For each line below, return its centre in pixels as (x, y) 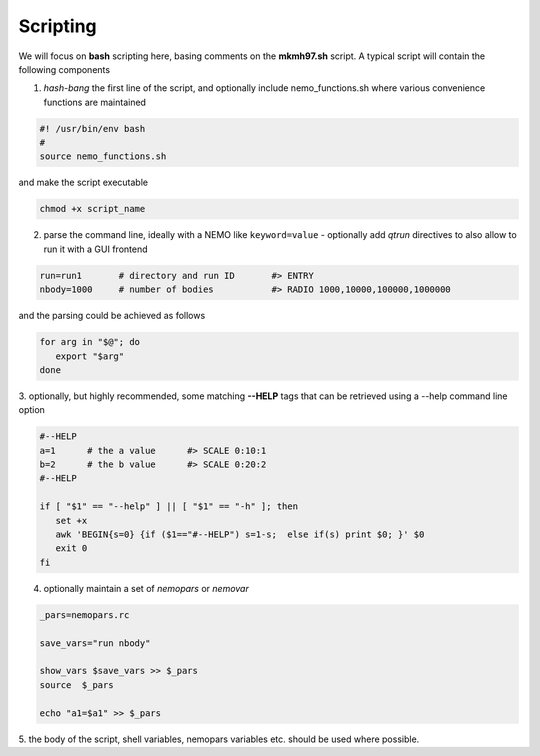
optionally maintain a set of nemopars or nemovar (146, 588)
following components (64, 69)
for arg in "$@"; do (89, 342)
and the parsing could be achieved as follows (112, 316)
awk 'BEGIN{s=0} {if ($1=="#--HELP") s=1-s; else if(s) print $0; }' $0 (240, 534)
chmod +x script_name (92, 209)
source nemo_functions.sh (103, 156)
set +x (71, 520)
